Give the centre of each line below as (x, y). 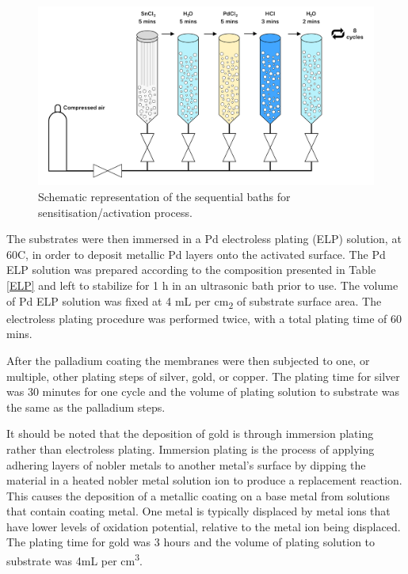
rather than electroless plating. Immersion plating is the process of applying (191, 449)
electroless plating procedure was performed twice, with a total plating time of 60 (204, 318)
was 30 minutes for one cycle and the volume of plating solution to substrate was (203, 392)
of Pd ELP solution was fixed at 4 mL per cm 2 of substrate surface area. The (194, 302)
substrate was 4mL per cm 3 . (74, 559)
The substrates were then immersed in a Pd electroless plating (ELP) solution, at (204, 239)
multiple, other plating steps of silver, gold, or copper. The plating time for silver (203, 376)
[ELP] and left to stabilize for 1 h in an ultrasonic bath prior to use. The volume (202, 285)
